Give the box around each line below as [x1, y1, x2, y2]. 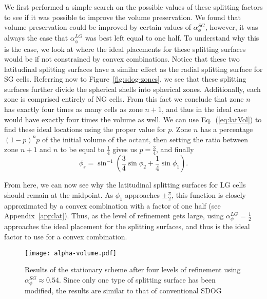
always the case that [4, 32, 68, 43]
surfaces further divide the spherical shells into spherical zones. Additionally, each [4, 83, 261, 94]
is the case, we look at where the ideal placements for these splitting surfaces [4, 43, 246, 54]
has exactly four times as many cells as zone [4, 104, 143, 115]
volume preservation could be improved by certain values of [4, 22, 191, 32]
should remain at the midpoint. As [4, 189, 113, 200]
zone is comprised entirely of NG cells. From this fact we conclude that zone [4, 94, 244, 104]
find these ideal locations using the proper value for [4, 124, 166, 135]
